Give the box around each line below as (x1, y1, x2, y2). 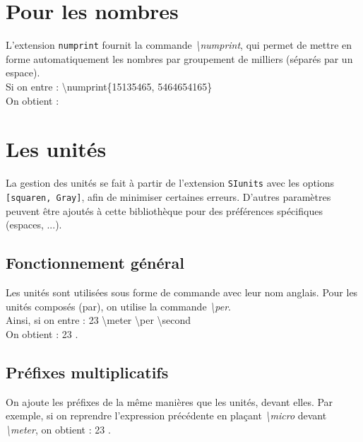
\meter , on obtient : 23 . (6, 421, 111, 436)
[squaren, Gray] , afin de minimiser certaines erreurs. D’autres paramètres (6, 189, 331, 204)
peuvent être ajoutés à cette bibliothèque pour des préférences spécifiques (6, 203, 323, 218)
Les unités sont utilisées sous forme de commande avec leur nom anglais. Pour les (6, 284, 358, 299)
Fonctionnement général (6, 252, 184, 274)
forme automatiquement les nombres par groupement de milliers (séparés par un (6, 51, 353, 66)
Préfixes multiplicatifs (6, 361, 169, 383)
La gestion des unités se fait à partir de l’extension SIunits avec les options (6, 175, 335, 190)
